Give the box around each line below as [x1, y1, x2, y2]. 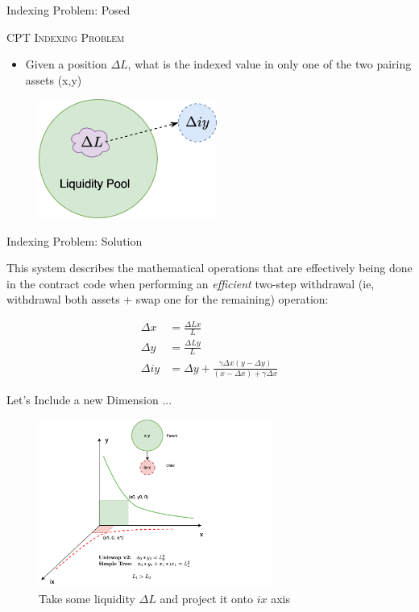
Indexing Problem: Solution [6, 232, 143, 249]
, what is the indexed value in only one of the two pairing [127, 56, 412, 72]
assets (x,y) [25, 71, 82, 88]
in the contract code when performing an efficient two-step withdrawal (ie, [6, 275, 375, 292]
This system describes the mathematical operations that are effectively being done [6, 259, 413, 276]
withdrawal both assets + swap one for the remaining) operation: [6, 291, 329, 308]
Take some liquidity [39, 589, 135, 606]
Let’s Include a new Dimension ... [6, 391, 172, 408]
